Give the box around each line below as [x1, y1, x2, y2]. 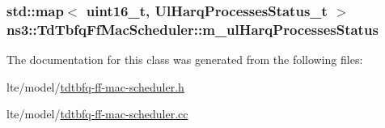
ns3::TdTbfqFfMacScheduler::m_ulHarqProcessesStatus [6, 19, 379, 39]
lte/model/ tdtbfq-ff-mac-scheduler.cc [6, 105, 188, 122]
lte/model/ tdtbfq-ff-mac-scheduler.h [6, 78, 184, 95]
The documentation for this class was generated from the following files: [6, 51, 363, 68]
